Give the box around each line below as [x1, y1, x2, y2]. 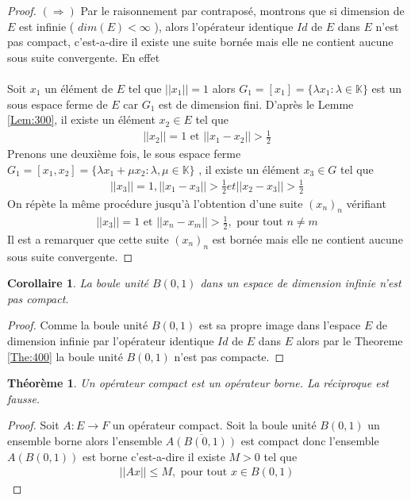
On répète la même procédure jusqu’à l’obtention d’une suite [7, 194, 303, 211]
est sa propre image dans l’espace [198, 317, 361, 333]
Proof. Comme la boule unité [7, 317, 148, 333]
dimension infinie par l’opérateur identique [7, 333, 214, 349]
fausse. [7, 390, 40, 406]
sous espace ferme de [7, 95, 108, 112]
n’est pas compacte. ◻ [174, 348, 285, 364]
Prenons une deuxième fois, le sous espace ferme [7, 145, 241, 162]
